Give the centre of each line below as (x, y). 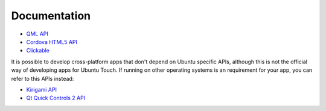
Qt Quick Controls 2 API (56, 98)
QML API (37, 34)
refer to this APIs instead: (43, 78)
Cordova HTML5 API (52, 42)
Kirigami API (42, 89)
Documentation (51, 16)
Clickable (38, 51)
